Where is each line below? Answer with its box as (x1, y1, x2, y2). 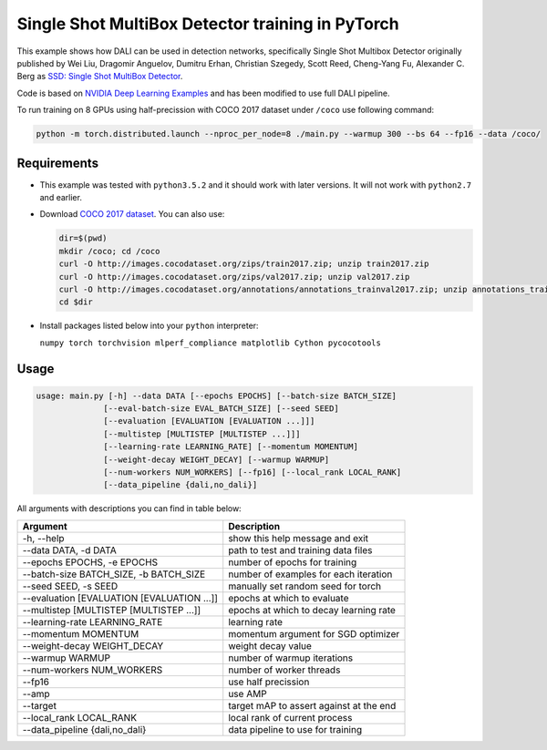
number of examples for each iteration (228, 568, 393, 580)
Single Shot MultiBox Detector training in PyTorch (16, 14, 400, 34)
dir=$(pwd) (58, 233, 108, 243)
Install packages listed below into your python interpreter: (39, 320, 259, 332)
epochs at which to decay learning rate (228, 603, 397, 616)
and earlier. (39, 191, 82, 202)
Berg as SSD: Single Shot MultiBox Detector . (16, 71, 183, 82)
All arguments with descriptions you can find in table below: (16, 503, 242, 514)
